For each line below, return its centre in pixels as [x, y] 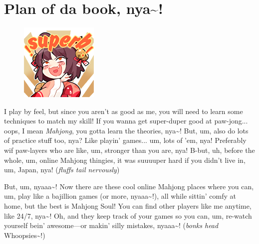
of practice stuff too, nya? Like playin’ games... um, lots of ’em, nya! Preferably [125, 140]
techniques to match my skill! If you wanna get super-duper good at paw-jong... [126, 121]
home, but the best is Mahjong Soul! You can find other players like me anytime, [128, 205]
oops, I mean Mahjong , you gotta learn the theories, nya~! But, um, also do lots [126, 130]
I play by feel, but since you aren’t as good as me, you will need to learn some [124, 111]
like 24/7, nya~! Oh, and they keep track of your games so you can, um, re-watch [128, 215]
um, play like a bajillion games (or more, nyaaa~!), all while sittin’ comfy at [120, 196]
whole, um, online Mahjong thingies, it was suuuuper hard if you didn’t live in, [125, 160]
